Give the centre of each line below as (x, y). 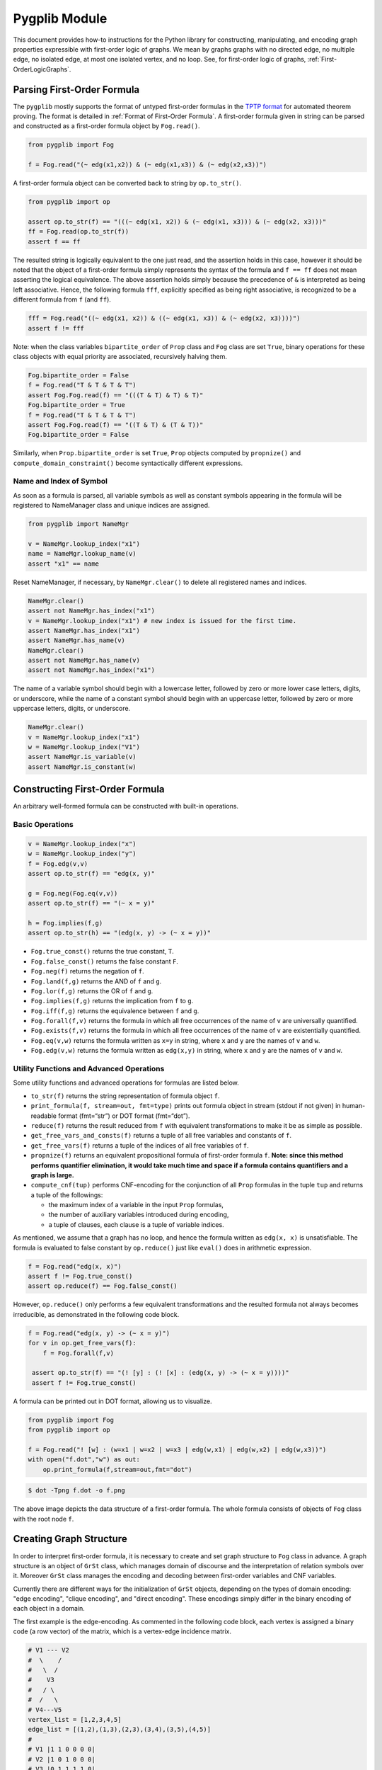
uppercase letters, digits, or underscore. (72, 709)
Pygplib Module (60, 18)
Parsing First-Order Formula (76, 90)
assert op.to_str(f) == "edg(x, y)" (92, 874)
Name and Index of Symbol (60, 481)
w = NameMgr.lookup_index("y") (82, 854)
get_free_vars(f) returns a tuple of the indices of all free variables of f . (140, 1145)
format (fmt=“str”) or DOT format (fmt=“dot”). (124, 1116)
